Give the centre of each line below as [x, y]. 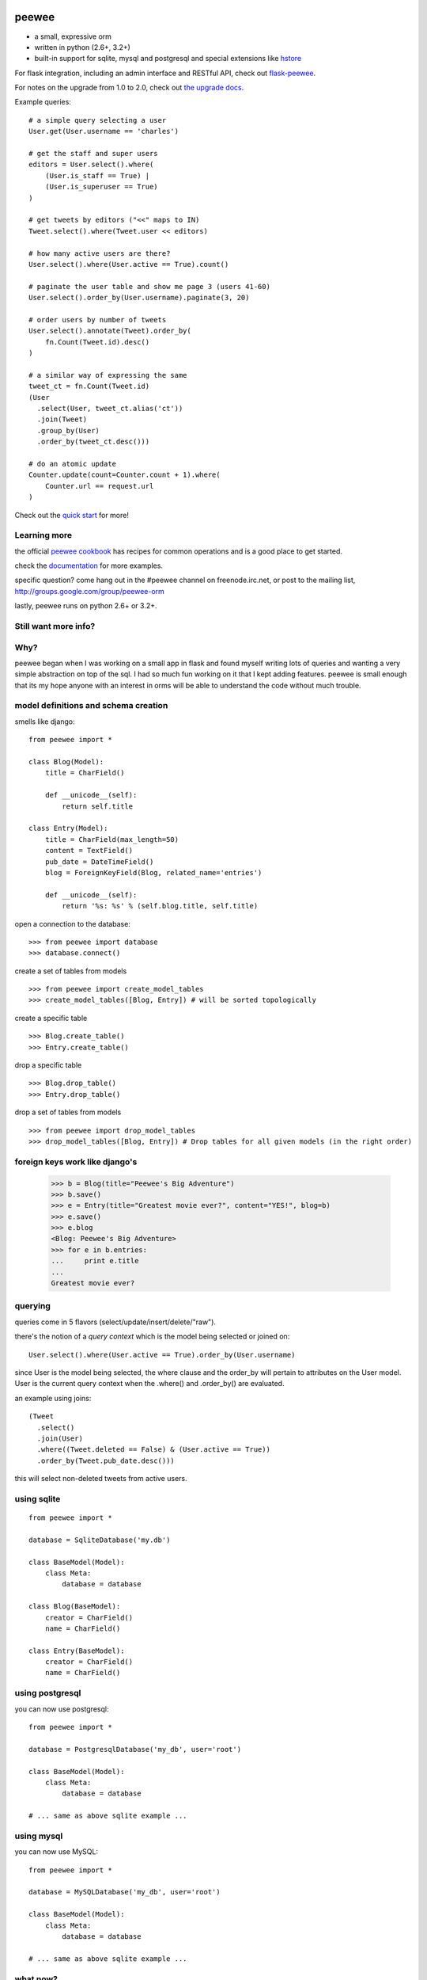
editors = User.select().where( [91, 165]
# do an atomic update [73, 464]
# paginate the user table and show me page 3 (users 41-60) [149, 286]
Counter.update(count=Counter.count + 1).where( [125, 475]
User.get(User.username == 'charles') [104, 131]
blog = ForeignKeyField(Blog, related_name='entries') [153, 872]
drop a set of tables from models [68, 1112]
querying [32, 1306]
